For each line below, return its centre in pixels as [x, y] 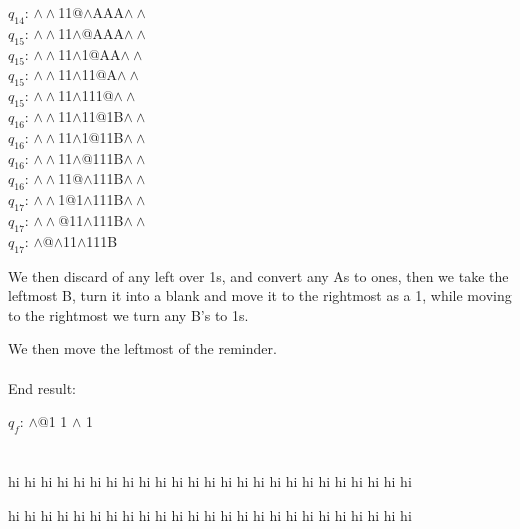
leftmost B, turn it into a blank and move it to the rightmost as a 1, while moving [260, 295]
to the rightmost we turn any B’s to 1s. [128, 314]
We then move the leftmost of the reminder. [142, 348]
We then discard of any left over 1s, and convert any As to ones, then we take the [258, 275]
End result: [42, 387]
